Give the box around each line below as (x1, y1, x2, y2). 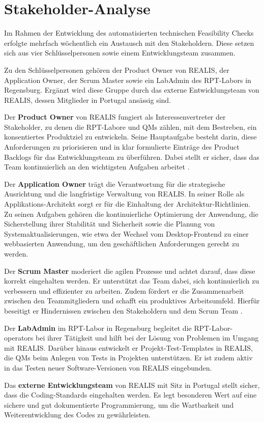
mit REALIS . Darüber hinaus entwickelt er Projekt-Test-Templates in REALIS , (4, 342, 253, 353)
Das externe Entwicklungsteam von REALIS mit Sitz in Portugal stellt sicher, (4, 379, 260, 390)
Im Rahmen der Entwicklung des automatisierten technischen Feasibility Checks (4, 27, 254, 38)
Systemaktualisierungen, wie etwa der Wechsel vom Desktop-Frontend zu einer (4, 228, 249, 239)
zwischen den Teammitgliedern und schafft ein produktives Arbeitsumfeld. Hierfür (4, 295, 260, 306)
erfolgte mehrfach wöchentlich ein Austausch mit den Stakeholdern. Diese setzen (4, 37, 254, 48)
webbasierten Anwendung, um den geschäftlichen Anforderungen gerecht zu (4, 238, 239, 249)
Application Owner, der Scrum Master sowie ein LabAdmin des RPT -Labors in (4, 74, 251, 85)
